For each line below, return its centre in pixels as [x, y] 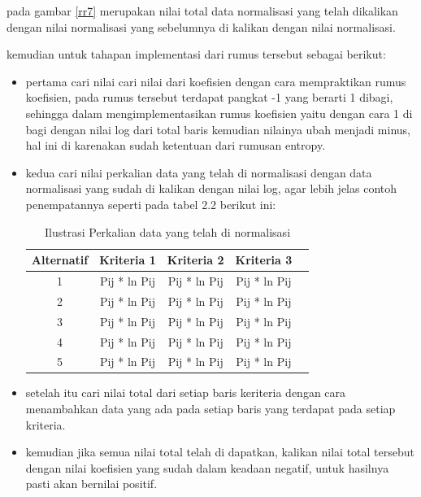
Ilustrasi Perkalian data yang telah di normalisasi [167, 231]
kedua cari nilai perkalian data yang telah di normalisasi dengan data [199, 172]
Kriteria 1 [128, 260]
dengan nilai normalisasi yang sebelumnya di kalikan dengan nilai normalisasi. [201, 26]
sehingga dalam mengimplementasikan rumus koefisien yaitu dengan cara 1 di [219, 113]
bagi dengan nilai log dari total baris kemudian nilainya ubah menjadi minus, [218, 129]
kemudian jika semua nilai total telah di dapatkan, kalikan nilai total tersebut [220, 452]
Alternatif [60, 260]
